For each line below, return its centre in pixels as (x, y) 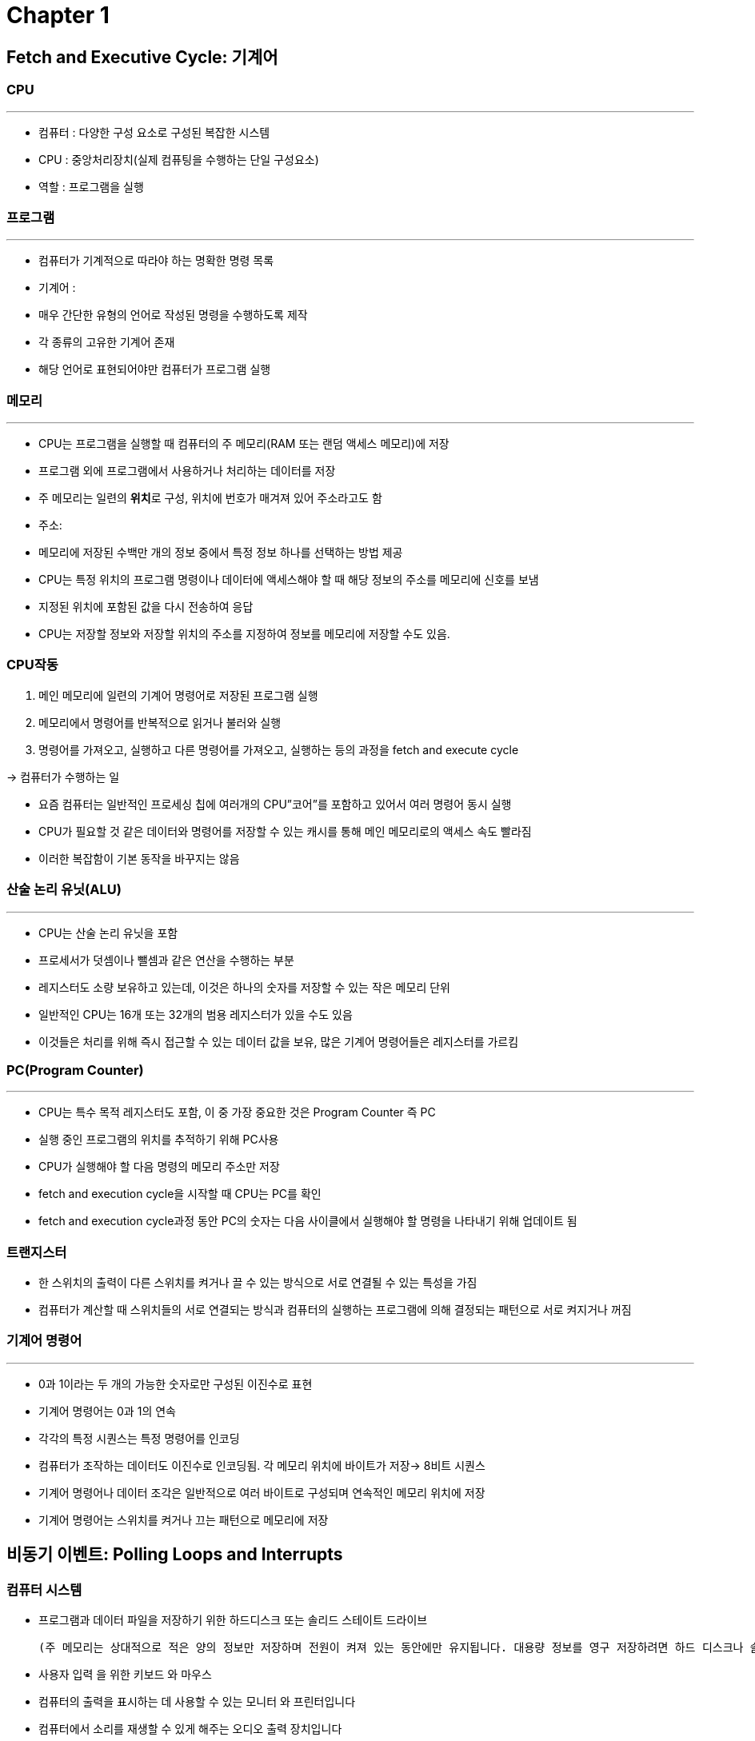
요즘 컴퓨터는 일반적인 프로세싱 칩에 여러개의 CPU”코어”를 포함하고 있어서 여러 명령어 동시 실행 (275, 804)
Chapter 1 (58, 15)
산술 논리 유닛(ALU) (64, 890)
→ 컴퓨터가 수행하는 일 (63, 777)
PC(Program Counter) (75, 1070)
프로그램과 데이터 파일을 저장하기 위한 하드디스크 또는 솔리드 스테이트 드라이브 (233, 1620)
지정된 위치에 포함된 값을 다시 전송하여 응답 (146, 607)
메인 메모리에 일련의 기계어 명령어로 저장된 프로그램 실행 (178, 695)
